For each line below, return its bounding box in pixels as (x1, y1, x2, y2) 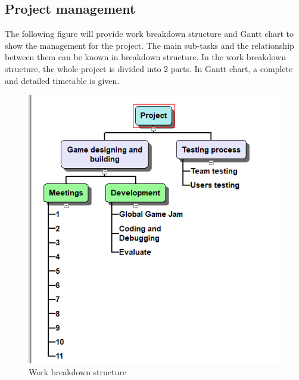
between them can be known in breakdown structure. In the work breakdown (5, 51, 286, 63)
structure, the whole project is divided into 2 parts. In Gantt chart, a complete (5, 62, 293, 74)
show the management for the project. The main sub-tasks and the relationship (5, 39, 294, 51)
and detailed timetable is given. (5, 74, 120, 86)
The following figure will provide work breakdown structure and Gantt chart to (5, 27, 294, 40)
